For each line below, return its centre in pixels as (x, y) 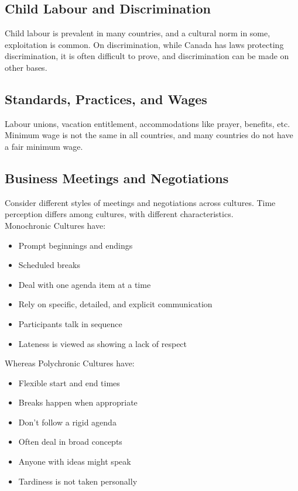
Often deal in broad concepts (70, 442)
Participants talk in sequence (70, 323)
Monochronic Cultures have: (55, 225)
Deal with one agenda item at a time (85, 284)
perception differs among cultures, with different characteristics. (119, 214)
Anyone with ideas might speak (75, 461)
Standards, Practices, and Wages (106, 99)
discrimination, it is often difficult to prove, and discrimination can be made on (147, 56)
